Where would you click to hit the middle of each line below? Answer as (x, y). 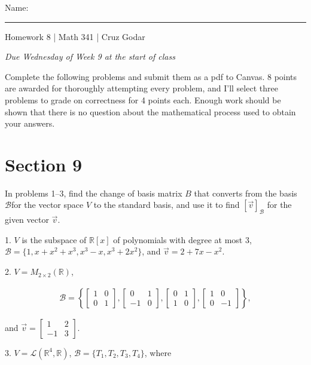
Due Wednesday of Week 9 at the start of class (90, 56)
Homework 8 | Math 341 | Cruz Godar (75, 36)
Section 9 (44, 164)
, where (158, 352)
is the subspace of (54, 239)
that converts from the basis (246, 193)
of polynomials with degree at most (178, 239)
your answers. (30, 123)
